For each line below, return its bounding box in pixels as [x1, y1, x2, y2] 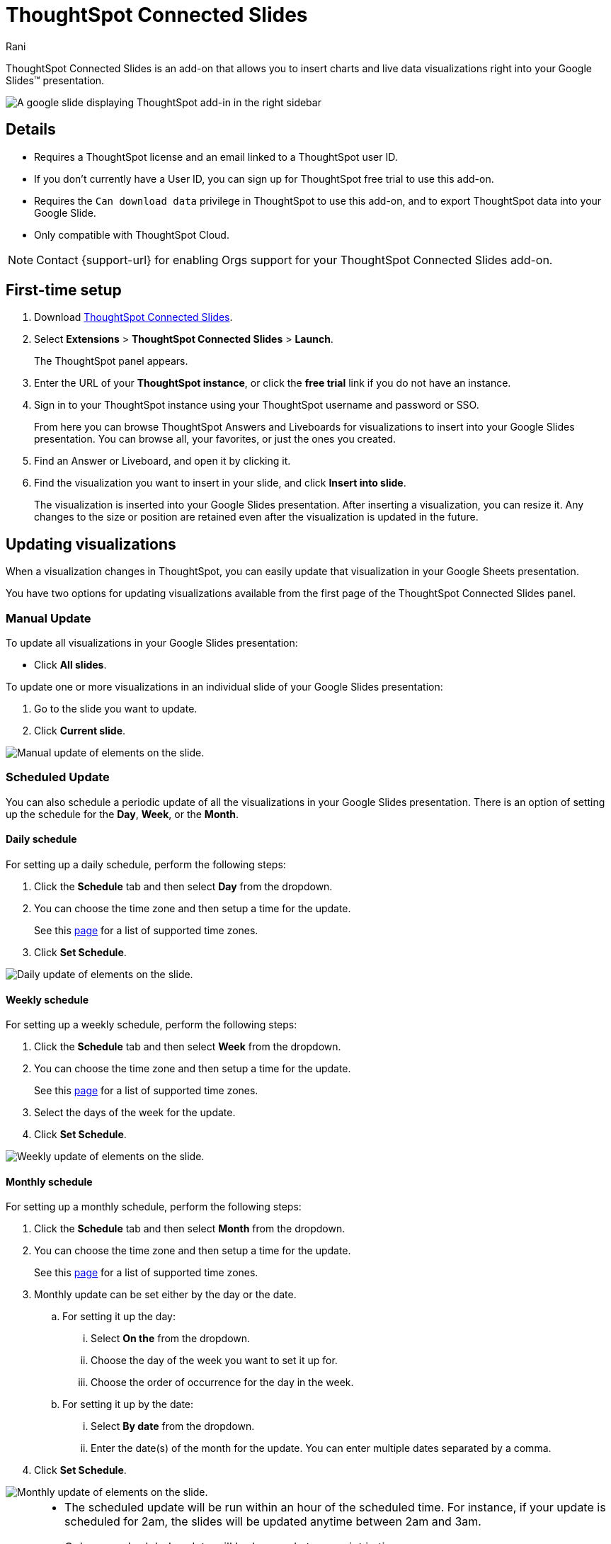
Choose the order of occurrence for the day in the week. [91, 1376, 354, 1389]
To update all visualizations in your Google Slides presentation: [6, 637, 298, 649]
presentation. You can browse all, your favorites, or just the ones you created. [34, 433, 396, 445]
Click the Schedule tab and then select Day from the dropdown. [34, 880, 333, 892]
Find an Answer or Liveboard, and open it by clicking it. [34, 455, 291, 467]
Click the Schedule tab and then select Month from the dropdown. [34, 1222, 346, 1235]
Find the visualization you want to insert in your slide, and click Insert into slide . [34, 477, 406, 489]
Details [6, 120, 56, 139]
